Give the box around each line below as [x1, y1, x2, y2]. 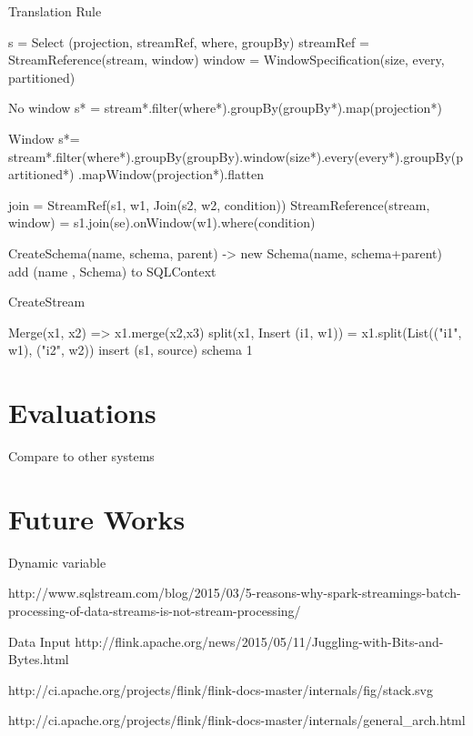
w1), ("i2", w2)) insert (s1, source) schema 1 [8, 340, 253, 359]
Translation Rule [8, 2, 102, 20]
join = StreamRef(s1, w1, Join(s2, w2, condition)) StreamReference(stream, [8, 195, 430, 214]
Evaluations [8, 394, 156, 431]
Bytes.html [8, 650, 69, 669]
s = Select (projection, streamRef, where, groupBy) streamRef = [8, 32, 369, 51]
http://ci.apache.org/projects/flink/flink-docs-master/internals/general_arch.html [8, 711, 466, 730]
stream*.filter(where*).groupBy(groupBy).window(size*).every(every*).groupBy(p [8, 146, 464, 166]
